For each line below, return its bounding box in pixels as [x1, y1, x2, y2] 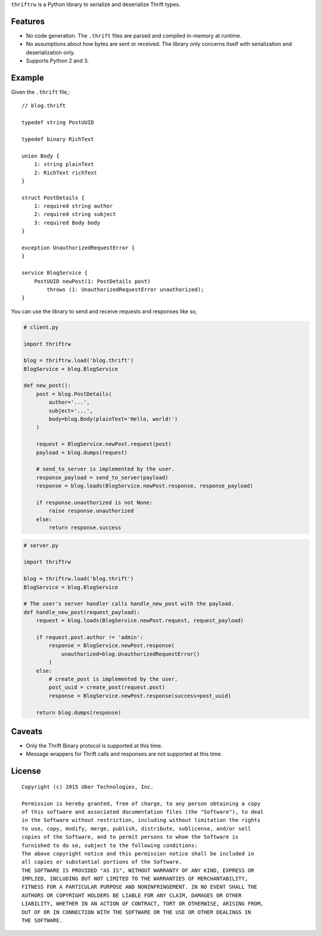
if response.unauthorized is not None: [36, 499, 153, 506]
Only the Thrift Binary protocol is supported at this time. [26, 742, 163, 749]
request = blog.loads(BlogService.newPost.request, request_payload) [36, 617, 244, 624]
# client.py [23, 324, 59, 331]
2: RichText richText [33, 169, 98, 176]
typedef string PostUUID [21, 119, 94, 126]
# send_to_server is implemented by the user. [36, 466, 175, 473]
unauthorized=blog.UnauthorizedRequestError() [61, 651, 200, 657]
